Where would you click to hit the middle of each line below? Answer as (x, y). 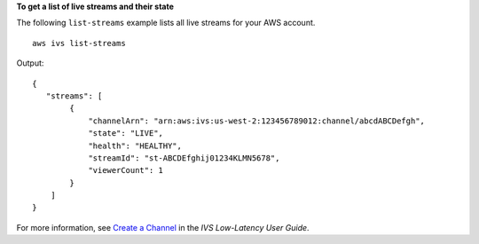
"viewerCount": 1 (126, 170)
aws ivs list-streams (79, 43)
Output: (30, 63)
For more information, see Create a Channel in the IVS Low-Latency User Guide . (163, 227)
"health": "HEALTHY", (135, 146)
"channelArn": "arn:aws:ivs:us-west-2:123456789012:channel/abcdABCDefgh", (257, 121)
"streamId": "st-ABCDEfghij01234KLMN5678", (184, 158)
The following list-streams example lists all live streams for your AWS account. (166, 23)
